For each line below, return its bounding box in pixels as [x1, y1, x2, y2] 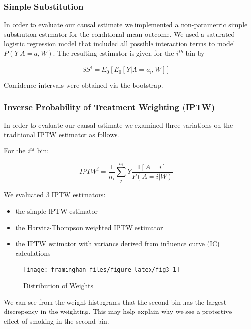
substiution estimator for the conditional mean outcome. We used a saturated [4, 29, 235, 39]
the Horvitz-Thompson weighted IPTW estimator [15, 222, 163, 232]
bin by [185, 48, 205, 58]
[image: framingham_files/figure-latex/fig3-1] [23, 266, 180, 274]
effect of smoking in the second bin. [4, 315, 109, 326]
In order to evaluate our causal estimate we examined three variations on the [4, 119, 233, 130]
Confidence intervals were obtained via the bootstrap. [4, 80, 163, 90]
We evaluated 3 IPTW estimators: [4, 189, 106, 199]
